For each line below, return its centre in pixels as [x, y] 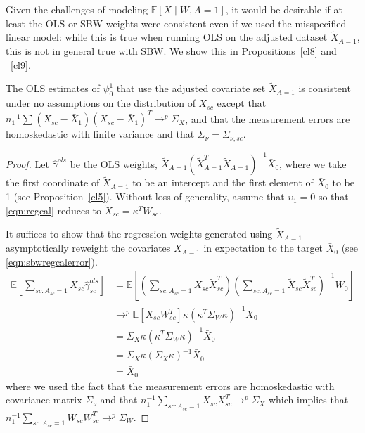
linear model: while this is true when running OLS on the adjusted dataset [167, 37]
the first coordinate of [53, 182]
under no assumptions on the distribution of [101, 103]
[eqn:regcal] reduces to [53, 210]
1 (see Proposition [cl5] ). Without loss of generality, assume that [145, 196]
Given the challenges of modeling [77, 9]
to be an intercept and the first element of [223, 182]
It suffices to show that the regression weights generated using [139, 234]
